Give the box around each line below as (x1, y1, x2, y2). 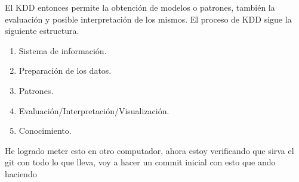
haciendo (5, 167, 37, 180)
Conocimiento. (19, 124, 72, 137)
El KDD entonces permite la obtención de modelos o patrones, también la (5, 1, 275, 13)
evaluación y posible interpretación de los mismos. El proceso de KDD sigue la (5, 12, 292, 25)
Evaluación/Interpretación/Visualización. (19, 104, 169, 117)
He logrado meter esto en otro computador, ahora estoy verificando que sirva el (5, 144, 294, 156)
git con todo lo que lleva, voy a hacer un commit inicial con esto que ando (5, 156, 276, 168)
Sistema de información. (19, 44, 107, 57)
